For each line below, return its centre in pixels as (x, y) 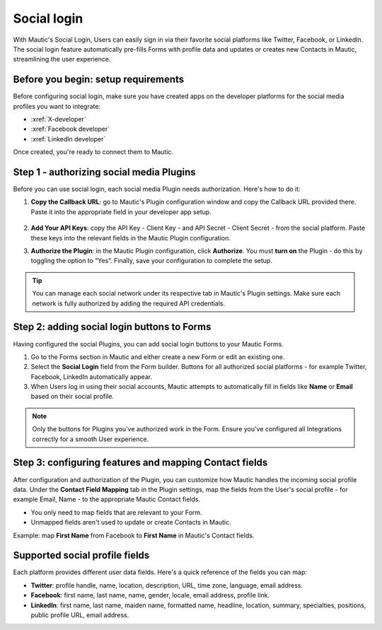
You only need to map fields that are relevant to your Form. (116, 512)
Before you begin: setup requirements (99, 80)
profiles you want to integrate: (57, 106)
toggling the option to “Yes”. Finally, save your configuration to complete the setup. (151, 261)
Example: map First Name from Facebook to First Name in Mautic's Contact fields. (134, 535)
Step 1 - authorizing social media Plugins (104, 172)
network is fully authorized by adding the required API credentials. (129, 303)
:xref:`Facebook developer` (70, 129)
